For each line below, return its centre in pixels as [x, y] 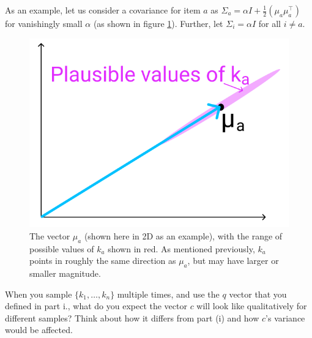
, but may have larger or [233, 261]
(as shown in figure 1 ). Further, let [158, 23]
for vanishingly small [44, 23]
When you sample [39, 294]
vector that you [258, 294]
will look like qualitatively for [252, 306]
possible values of [62, 248]
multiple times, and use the [168, 294]
